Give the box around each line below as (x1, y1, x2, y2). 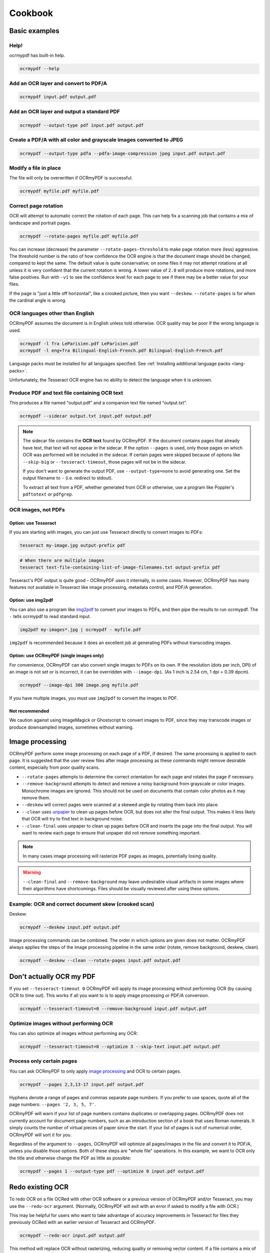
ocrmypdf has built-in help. (9, 53, 65, 59)
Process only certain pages (9, 1058, 77, 1065)
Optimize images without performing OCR (9, 1020, 113, 1027)
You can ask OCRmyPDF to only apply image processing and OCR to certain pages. (9, 1068, 181, 1074)
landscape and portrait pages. (9, 220, 71, 226)
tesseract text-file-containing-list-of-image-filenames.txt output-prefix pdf (19, 564, 220, 570)
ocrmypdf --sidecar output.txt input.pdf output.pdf (19, 413, 152, 419)
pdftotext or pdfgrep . (22, 491, 73, 497)
